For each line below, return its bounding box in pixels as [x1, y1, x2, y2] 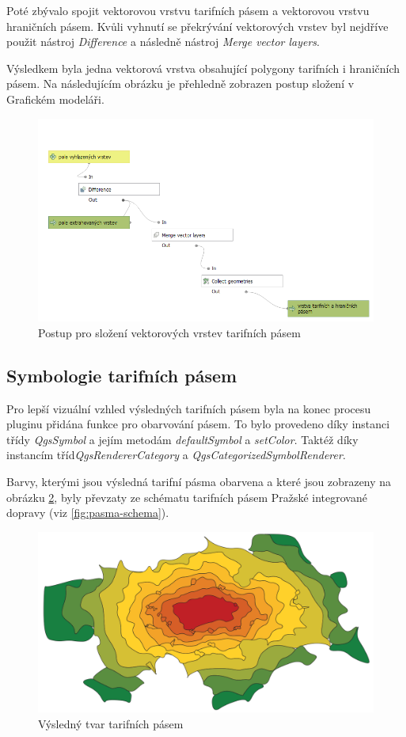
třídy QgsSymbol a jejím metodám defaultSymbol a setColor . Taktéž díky [6, 431, 359, 447]
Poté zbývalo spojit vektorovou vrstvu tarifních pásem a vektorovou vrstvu [6, 2, 370, 18]
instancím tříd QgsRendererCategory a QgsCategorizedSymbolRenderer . [6, 446, 346, 463]
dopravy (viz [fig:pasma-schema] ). [6, 504, 169, 521]
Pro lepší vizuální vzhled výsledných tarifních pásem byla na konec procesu [6, 400, 371, 416]
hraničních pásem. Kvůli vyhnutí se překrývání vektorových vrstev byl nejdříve [6, 17, 389, 34]
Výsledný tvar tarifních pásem [38, 716, 184, 732]
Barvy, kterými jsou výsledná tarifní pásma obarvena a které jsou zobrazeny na [6, 473, 392, 490]
